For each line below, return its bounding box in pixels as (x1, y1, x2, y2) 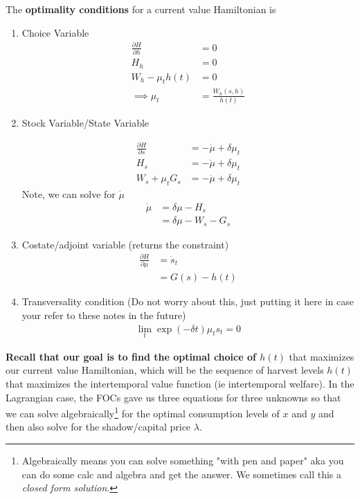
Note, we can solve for (21, 187, 116, 201)
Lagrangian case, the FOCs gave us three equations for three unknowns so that (6, 390, 341, 404)
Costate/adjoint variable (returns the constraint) (21, 237, 229, 251)
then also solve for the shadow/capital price (6, 419, 191, 434)
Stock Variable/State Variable (21, 116, 150, 130)
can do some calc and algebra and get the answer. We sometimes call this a (21, 466, 342, 481)
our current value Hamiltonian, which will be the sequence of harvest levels (6, 363, 324, 377)
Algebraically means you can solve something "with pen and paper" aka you (21, 453, 344, 467)
